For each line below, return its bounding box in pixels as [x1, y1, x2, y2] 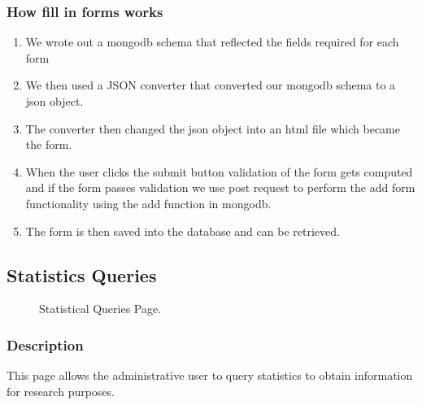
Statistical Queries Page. [39, 300, 162, 317]
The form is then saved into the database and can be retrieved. [25, 222, 340, 239]
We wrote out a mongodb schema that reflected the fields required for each [25, 33, 399, 50]
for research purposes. [7, 382, 115, 399]
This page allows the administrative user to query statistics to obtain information [7, 367, 413, 384]
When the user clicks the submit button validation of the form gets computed [25, 163, 413, 180]
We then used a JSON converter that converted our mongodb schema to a [25, 76, 396, 94]
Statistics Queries [7, 262, 157, 287]
